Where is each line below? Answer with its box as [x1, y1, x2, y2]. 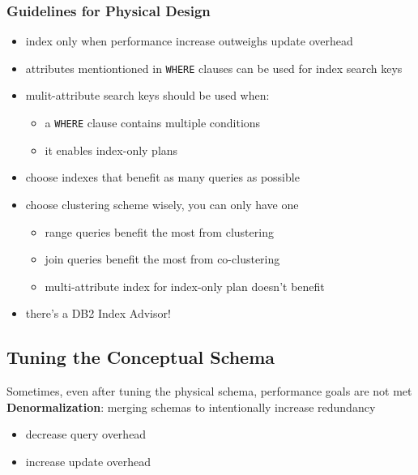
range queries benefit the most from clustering [45, 223, 274, 240]
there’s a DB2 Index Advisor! [25, 305, 171, 322]
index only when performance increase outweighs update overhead [25, 32, 353, 49]
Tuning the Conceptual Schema [6, 344, 275, 370]
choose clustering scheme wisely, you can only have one [25, 195, 299, 212]
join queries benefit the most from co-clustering [45, 250, 280, 267]
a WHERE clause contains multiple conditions [45, 114, 261, 131]
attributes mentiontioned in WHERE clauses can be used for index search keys [25, 59, 403, 76]
